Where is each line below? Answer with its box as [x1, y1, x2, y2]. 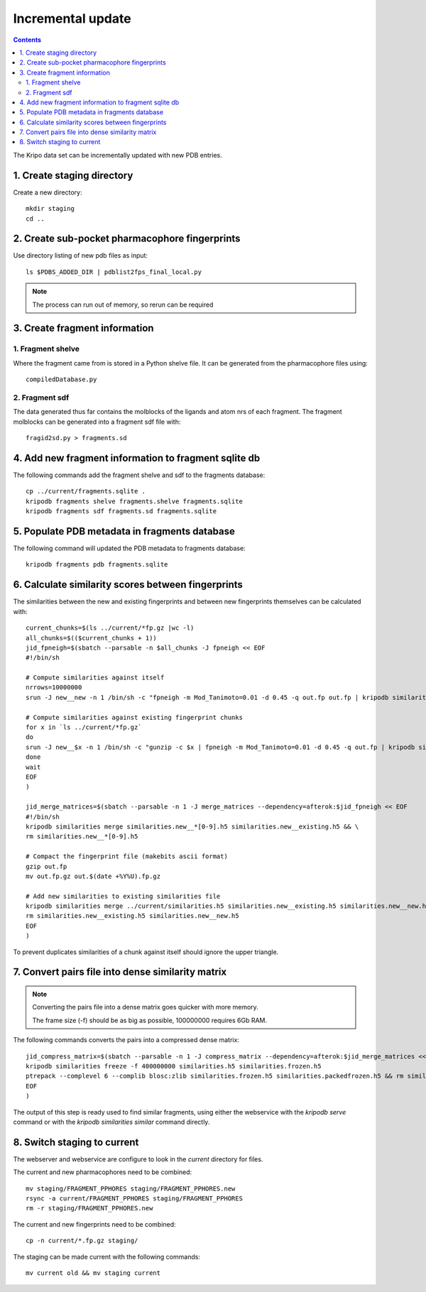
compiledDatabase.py [26, 376, 97, 383]
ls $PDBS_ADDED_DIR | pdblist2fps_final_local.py [26, 268, 202, 276]
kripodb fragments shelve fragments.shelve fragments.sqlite [26, 497, 243, 505]
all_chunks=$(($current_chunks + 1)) [26, 634, 158, 642]
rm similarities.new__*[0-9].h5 [26, 833, 138, 841]
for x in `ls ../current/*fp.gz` [26, 723, 142, 731]
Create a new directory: [13, 188, 82, 197]
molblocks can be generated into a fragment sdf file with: [13, 417, 181, 426]
